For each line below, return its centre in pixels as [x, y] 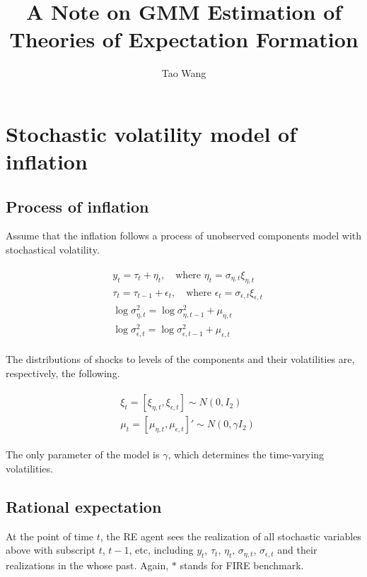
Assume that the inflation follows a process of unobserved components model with [184, 236]
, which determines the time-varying [246, 454]
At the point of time [50, 536]
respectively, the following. [63, 373]
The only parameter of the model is [83, 454]
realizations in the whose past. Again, [87, 565]
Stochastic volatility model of [151, 133]
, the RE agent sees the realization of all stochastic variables [231, 536]
